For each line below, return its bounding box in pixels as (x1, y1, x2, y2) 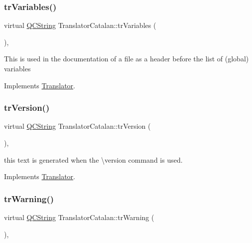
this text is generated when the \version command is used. (4, 154, 183, 165)
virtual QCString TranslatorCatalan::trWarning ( (4, 212, 154, 222)
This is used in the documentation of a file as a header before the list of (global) (4, 53, 249, 64)
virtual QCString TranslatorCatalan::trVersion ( (4, 121, 151, 131)
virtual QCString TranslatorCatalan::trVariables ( (4, 20, 156, 30)
